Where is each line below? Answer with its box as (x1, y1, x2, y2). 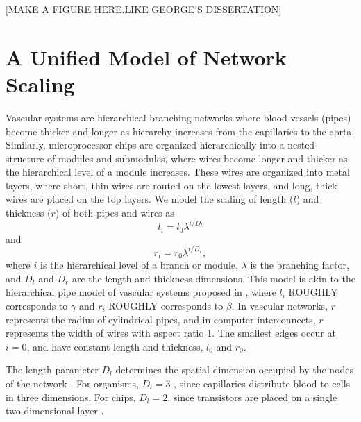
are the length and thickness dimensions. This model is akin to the (72, 271, 355, 285)
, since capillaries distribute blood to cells (174, 375, 351, 390)
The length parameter (6, 362, 99, 377)
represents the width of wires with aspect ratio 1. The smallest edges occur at (6, 326, 336, 340)
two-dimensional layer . (6, 403, 104, 418)
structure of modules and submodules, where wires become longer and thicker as (6, 151, 348, 165)
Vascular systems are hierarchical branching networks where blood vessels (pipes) (6, 110, 351, 124)
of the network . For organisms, (6, 375, 139, 390)
